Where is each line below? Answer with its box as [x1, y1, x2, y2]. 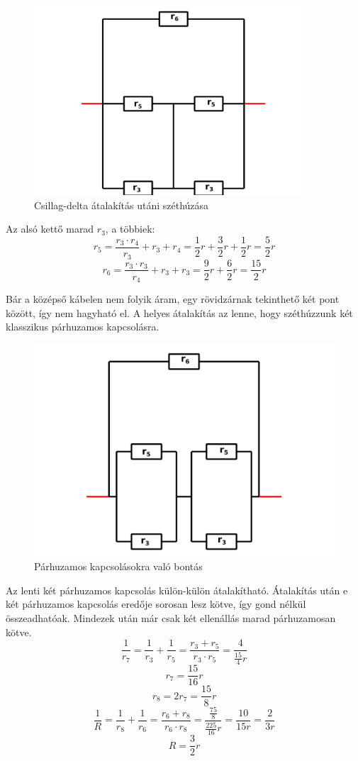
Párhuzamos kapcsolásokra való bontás [34, 559, 203, 574]
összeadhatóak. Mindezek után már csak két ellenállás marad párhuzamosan [6, 610, 336, 625]
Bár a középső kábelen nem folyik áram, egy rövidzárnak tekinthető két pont [6, 291, 340, 306]
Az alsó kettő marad [6, 221, 94, 236]
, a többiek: [105, 221, 155, 236]
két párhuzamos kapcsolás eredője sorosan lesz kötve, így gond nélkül [6, 596, 306, 611]
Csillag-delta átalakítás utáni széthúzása [34, 197, 209, 212]
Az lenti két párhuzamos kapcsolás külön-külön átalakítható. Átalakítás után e [6, 582, 348, 597]
